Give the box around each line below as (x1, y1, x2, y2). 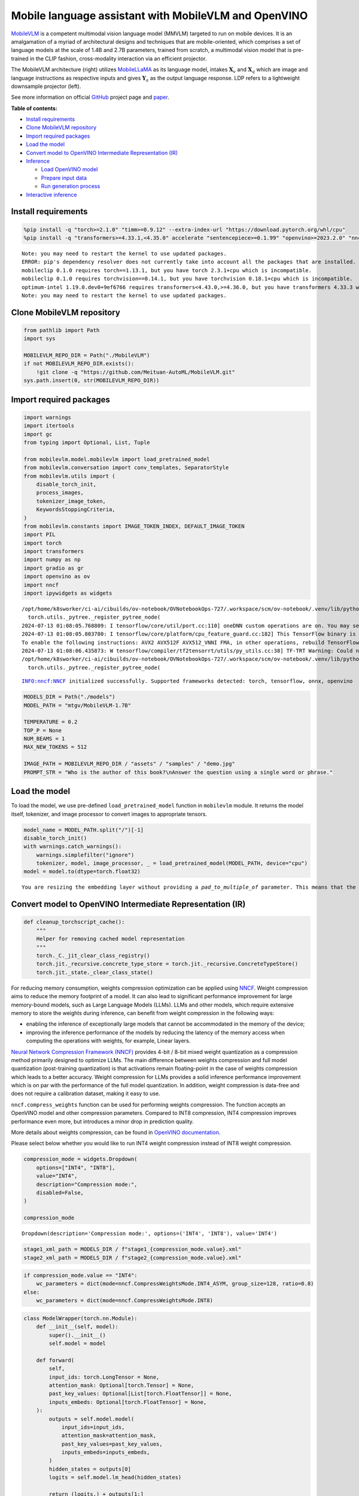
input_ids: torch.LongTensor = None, (48, 1373, 160, 1381)
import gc (23, 431, 53, 437)
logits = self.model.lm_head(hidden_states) (48, 1474, 182, 1481)
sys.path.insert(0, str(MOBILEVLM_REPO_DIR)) (23, 377, 160, 384)
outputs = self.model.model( (48, 1415, 135, 1422)
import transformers (23, 548, 84, 555)
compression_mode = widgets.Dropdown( (23, 1156, 138, 1163)
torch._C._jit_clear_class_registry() (36, 952, 150, 959)
